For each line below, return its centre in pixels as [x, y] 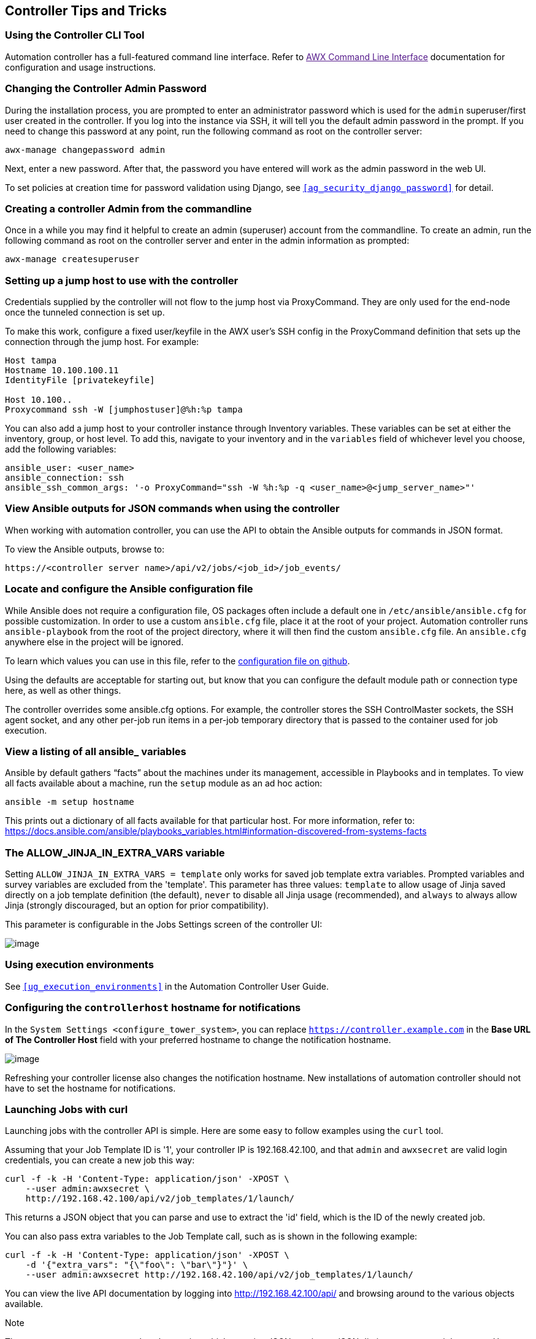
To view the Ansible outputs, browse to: [85, 549]
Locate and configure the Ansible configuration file [129, 589]
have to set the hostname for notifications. [90, 1088]
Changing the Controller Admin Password [106, 89]
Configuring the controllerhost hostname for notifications [153, 1008]
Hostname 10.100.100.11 [62, 371]
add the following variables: [61, 449]
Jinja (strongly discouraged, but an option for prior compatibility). [137, 906]
